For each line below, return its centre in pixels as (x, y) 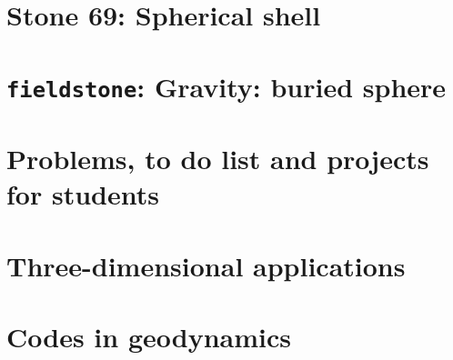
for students (83, 194)
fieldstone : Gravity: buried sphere (226, 86)
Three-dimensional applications (206, 265)
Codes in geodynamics (149, 336)
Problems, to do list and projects (218, 159)
